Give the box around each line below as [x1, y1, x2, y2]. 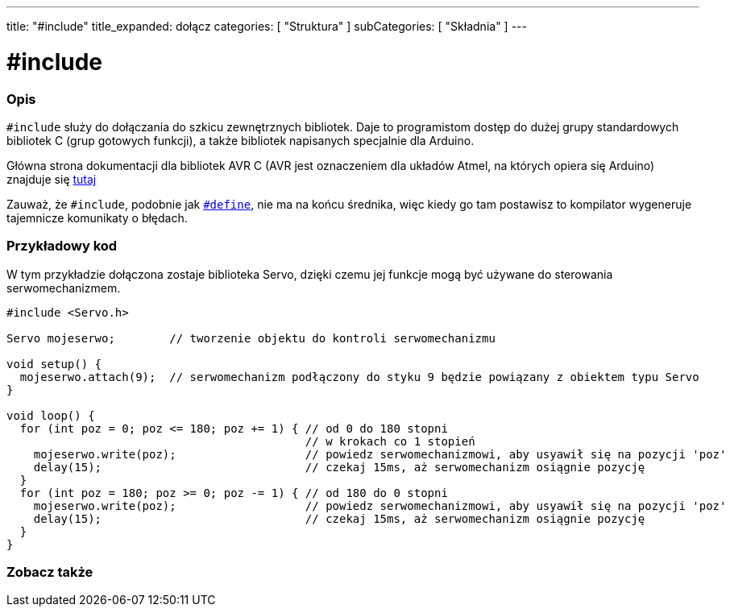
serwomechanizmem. [6, 280, 121, 295]
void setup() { [6, 357, 102, 371]
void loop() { [6, 408, 95, 422]
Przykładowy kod [6, 238, 118, 255]
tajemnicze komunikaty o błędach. [6, 210, 188, 225]
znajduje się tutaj [6, 172, 97, 186]
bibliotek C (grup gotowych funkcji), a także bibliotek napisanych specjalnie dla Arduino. [6, 133, 475, 147]
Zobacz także [6, 564, 93, 580]
